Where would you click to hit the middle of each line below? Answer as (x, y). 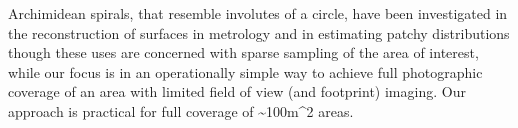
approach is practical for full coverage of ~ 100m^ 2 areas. (181, 110)
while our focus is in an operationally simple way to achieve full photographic (245, 71)
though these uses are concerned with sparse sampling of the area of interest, (243, 52)
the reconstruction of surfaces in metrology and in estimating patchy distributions (259, 32)
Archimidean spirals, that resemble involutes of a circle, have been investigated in (258, 13)
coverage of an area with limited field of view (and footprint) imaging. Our (237, 91)
